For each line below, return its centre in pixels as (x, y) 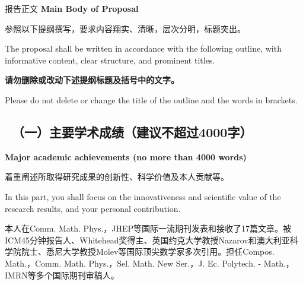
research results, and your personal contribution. (93, 208)
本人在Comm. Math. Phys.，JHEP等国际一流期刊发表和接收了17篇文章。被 (148, 228)
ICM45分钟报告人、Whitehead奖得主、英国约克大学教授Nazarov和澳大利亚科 (151, 240)
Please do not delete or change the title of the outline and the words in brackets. (151, 99)
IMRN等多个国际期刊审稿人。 (62, 275)
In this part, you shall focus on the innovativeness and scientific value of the (143, 196)
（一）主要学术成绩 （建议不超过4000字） (132, 132)
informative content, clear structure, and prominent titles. (110, 60)
